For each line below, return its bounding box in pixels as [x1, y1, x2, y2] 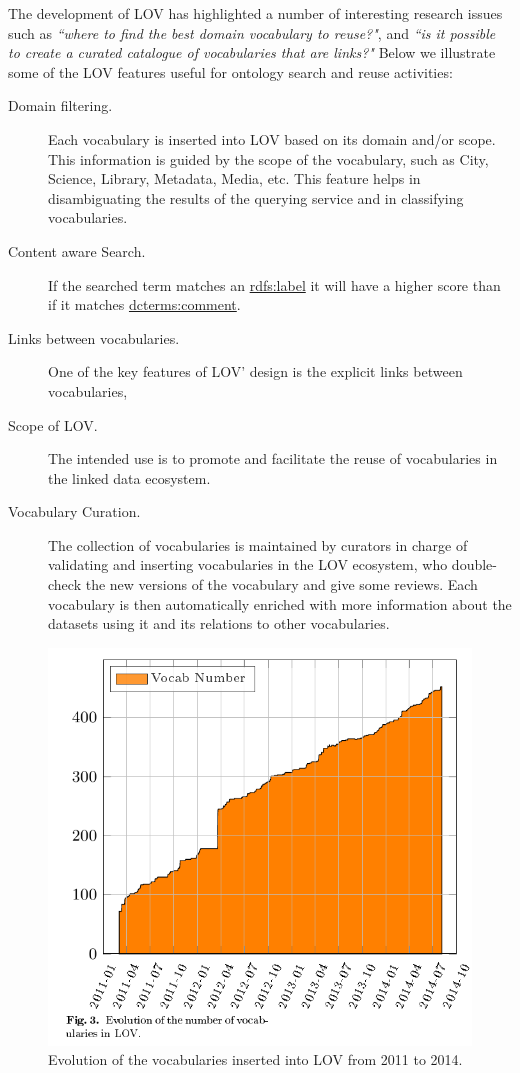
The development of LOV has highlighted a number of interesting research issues [8, 3, 503, 23]
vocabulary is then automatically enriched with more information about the [48, 593, 512, 614]
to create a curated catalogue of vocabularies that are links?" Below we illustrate [8, 42, 496, 63]
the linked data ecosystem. [48, 467, 211, 488]
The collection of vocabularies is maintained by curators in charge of [48, 534, 468, 555]
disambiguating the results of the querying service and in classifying [48, 187, 464, 208]
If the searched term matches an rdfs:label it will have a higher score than [48, 274, 501, 295]
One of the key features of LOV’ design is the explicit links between [48, 361, 463, 382]
